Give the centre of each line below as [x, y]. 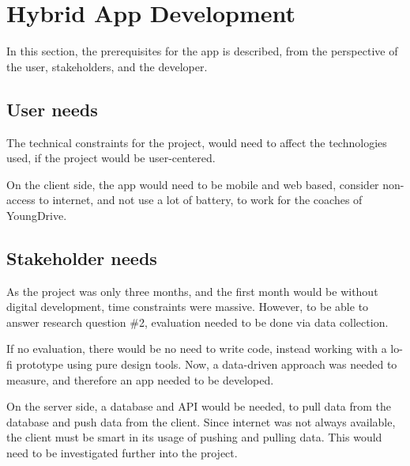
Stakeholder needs [82, 258]
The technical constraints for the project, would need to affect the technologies [197, 142]
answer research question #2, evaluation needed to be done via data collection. [197, 322]
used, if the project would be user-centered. [111, 158]
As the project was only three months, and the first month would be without [192, 291]
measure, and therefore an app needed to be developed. [140, 379]
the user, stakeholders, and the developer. [107, 66]
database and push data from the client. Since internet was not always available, [201, 421]
